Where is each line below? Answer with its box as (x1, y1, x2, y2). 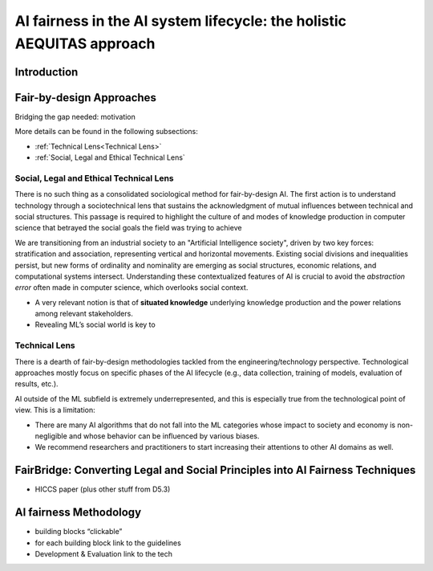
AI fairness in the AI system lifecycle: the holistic (14, 12, 347, 30)
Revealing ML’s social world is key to (34, 320, 156, 329)
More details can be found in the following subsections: (14, 127, 198, 137)
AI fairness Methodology (14, 506, 142, 520)
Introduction (14, 65, 79, 79)
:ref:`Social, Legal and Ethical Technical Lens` (34, 153, 186, 162)
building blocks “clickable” (34, 527, 123, 536)
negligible (34, 430, 67, 441)
